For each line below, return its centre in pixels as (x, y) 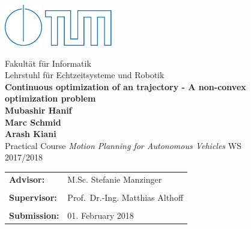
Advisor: (27, 179)
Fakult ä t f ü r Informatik (48, 63)
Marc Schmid (33, 122)
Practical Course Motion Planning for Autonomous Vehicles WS (123, 145)
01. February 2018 (101, 215)
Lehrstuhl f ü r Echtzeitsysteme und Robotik (85, 75)
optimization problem (50, 98)
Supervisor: (33, 197)
